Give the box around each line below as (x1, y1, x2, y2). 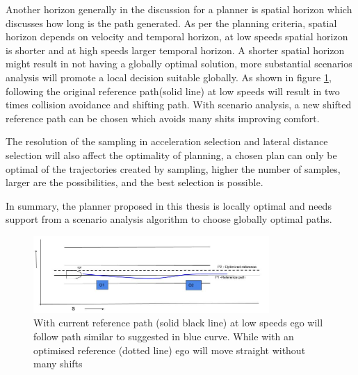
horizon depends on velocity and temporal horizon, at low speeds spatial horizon (6, 29, 348, 44)
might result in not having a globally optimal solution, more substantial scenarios (6, 56, 352, 71)
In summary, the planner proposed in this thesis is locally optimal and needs (6, 198, 332, 212)
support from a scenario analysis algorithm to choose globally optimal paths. (6, 212, 332, 226)
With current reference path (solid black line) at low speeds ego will (33, 315, 323, 330)
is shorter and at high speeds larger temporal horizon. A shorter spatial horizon (6, 42, 345, 57)
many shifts (33, 356, 83, 371)
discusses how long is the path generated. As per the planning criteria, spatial (6, 15, 337, 30)
